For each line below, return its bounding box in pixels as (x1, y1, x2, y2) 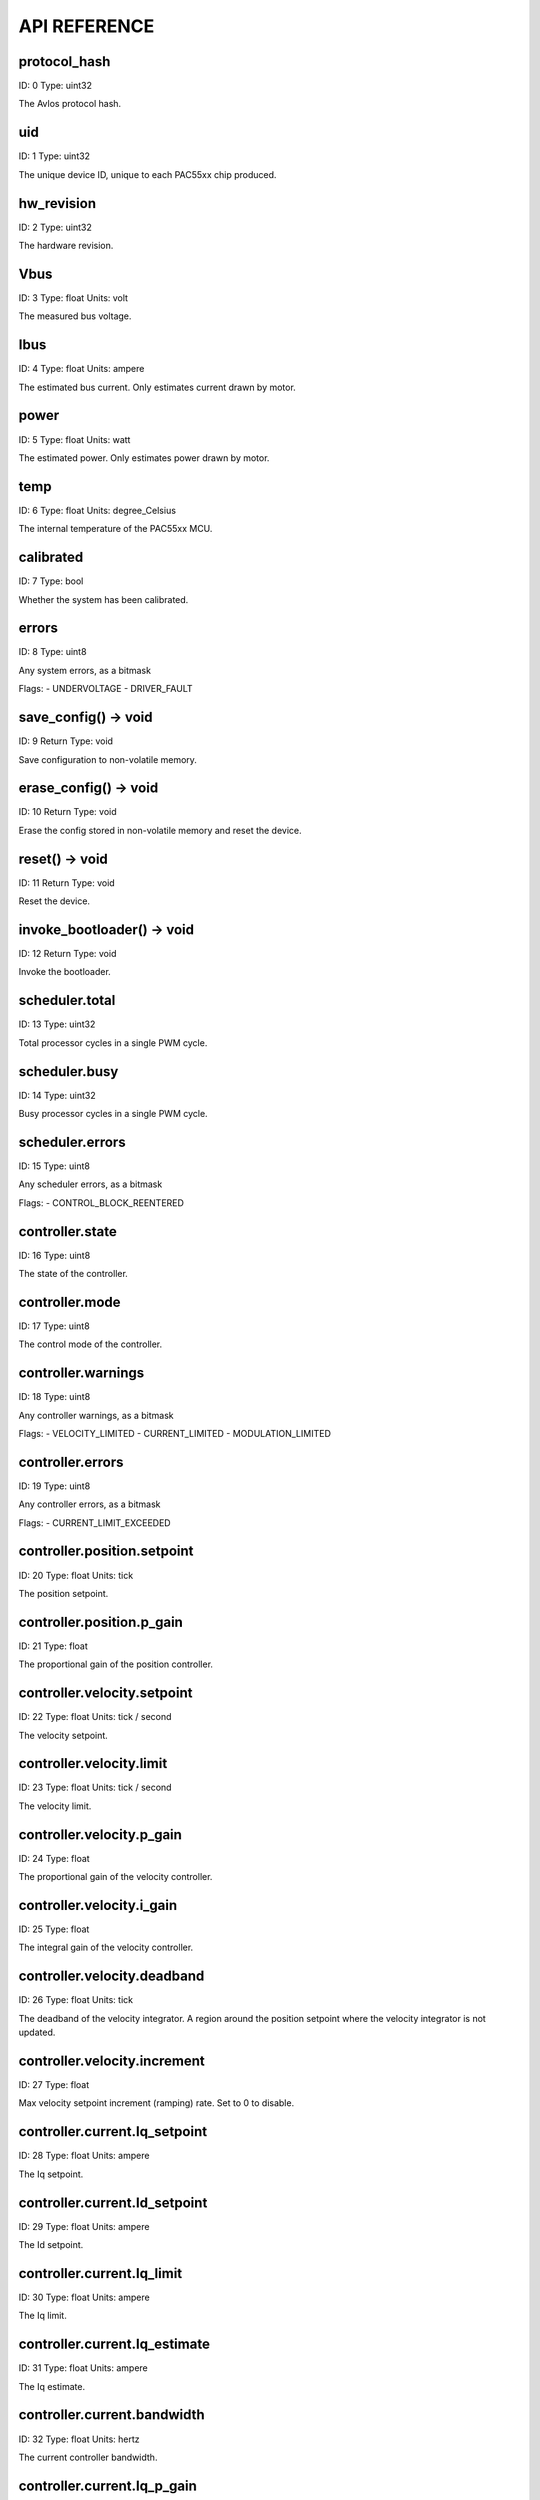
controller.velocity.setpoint (18, 1685, 193, 1702)
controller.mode (18, 1293, 121, 1310)
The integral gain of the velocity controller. (18, 1941, 194, 1954)
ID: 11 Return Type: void (18, 876, 115, 889)
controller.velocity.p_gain (18, 1826, 182, 1843)
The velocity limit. (18, 1800, 92, 1812)
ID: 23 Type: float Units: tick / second (18, 1781, 172, 1794)
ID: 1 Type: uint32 (18, 150, 90, 162)
